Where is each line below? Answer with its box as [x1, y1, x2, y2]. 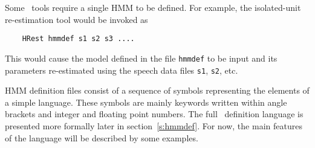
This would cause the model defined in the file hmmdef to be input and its [5, 51, 278, 64]
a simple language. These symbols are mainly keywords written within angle [5, 95, 287, 108]
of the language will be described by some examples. [5, 131, 198, 144]
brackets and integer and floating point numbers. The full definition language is [5, 108, 304, 120]
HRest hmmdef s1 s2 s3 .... [22, 34, 135, 43]
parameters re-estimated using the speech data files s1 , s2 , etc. [5, 63, 238, 76]
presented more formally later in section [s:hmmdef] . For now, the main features [5, 119, 302, 132]
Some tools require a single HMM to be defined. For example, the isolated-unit [5, 1, 301, 13]
